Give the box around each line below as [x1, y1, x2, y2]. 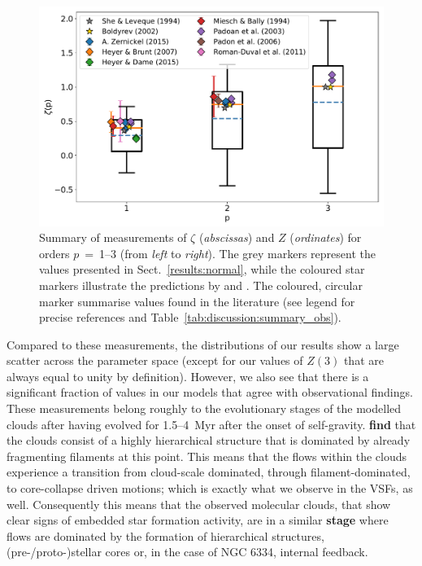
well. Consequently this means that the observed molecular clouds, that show [7, 495, 391, 512]
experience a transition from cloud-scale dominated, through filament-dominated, [7, 463, 411, 480]
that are [343, 352, 384, 369]
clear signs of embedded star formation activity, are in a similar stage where [7, 511, 389, 529]
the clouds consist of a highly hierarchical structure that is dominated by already [7, 432, 411, 449]
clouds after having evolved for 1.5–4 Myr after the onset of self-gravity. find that [7, 415, 416, 432]
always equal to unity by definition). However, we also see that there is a [7, 367, 369, 384]
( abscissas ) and [198, 229, 275, 246]
